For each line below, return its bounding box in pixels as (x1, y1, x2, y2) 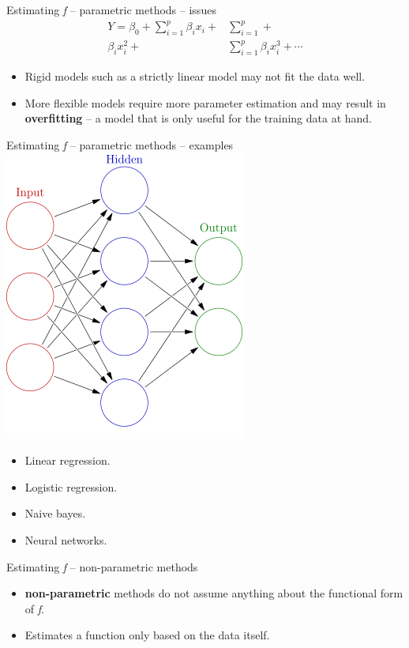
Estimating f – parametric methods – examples (6, 137, 234, 153)
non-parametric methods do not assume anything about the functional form (24, 585, 403, 601)
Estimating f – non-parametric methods (6, 558, 198, 575)
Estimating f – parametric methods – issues (6, 2, 216, 17)
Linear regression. (24, 452, 111, 469)
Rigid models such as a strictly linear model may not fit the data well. (24, 68, 366, 85)
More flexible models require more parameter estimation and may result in (24, 94, 386, 111)
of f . (24, 600, 44, 616)
